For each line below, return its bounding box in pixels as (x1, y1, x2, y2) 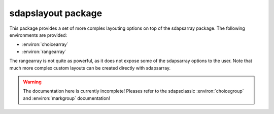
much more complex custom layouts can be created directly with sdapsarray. (9, 65, 171, 71)
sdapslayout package (9, 8, 102, 19)
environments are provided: (9, 32, 67, 38)
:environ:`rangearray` (22, 48, 66, 54)
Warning (23, 79, 42, 85)
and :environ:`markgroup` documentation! (23, 95, 110, 101)
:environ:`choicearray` (22, 41, 68, 47)
